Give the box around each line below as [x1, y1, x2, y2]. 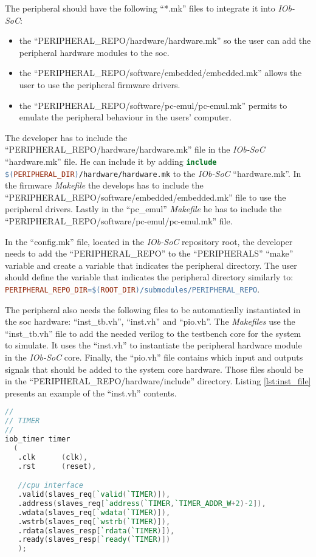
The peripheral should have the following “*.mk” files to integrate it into [5, 2, 275, 14]
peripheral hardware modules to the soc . [19, 46, 170, 58]
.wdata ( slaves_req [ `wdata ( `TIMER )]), [18, 508, 171, 517]
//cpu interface [18, 481, 83, 490]
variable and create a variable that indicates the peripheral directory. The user [5, 258, 297, 271]
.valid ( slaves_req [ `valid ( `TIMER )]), [18, 490, 171, 499]
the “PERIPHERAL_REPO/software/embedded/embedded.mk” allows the [19, 66, 302, 79]
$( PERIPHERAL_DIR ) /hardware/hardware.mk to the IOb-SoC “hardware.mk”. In [5, 167, 301, 179]
